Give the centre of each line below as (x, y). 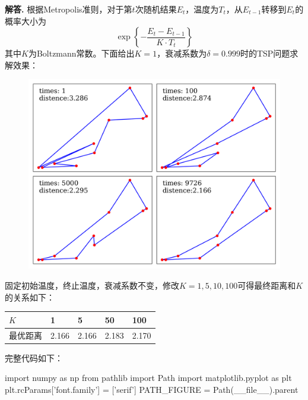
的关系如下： (30, 297)
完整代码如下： (34, 357)
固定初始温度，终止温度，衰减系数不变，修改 (92, 285)
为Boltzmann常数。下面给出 (81, 53)
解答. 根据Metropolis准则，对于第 (69, 9)
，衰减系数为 (182, 53)
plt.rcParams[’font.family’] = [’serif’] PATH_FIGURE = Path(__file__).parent (152, 389)
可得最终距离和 (267, 285)
